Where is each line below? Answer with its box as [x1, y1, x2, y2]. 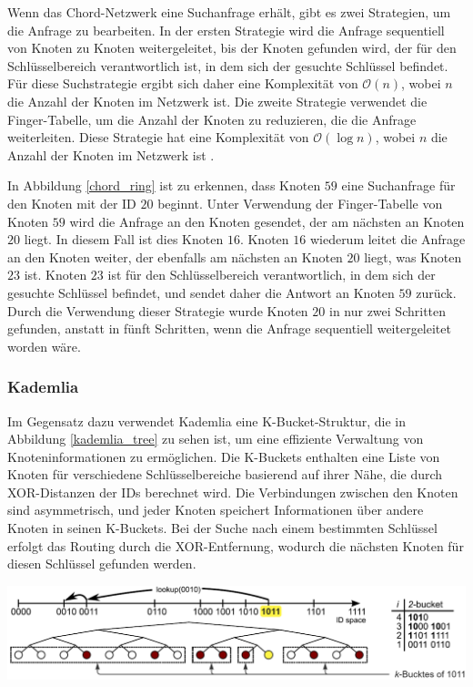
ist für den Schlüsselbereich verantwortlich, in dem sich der [107, 265, 436, 284]
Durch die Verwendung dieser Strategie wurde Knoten [7, 301, 308, 320]
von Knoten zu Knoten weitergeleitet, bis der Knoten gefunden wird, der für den [7, 38, 457, 57]
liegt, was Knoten [364, 247, 462, 266]
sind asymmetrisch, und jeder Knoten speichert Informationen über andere [7, 500, 424, 519]
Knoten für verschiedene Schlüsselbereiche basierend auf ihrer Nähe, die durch [7, 465, 443, 484]
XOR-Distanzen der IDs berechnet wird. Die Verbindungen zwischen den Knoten [7, 482, 458, 501]
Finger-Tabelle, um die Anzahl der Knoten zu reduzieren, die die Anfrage [7, 109, 417, 128]
